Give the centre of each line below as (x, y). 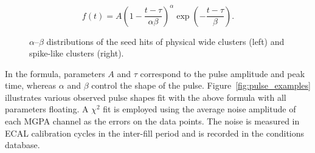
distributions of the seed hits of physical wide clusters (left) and (165, 41)
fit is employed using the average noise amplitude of (199, 109)
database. (22, 145)
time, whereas (31, 85)
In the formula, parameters (55, 73)
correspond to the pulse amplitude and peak (223, 73)
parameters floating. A (47, 109)
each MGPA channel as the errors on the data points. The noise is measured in (152, 121)
